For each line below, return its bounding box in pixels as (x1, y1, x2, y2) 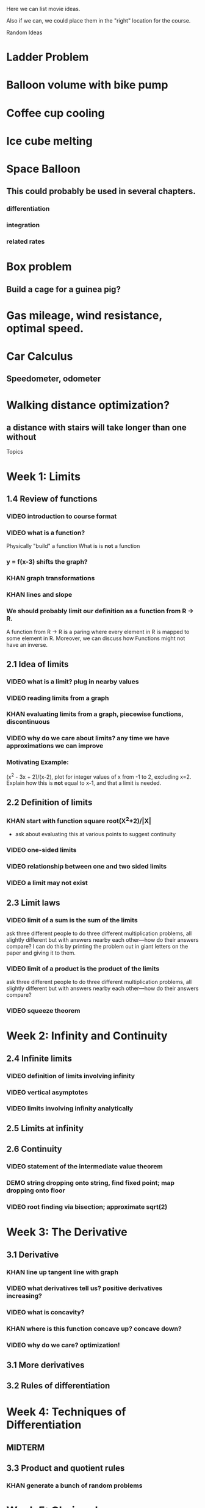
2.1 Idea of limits (6, 659, 69, 669)
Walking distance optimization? (6, 398, 170, 412)
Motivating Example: (6, 758, 69, 767)
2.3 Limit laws (6, 897, 60, 908)
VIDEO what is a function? (6, 528, 85, 537)
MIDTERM (6, 1442, 45, 1452)
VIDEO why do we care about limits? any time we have (6, 734, 170, 743)
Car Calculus (6, 349, 73, 363)
